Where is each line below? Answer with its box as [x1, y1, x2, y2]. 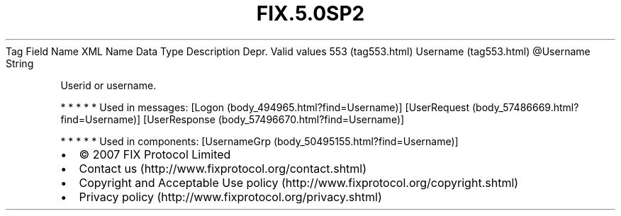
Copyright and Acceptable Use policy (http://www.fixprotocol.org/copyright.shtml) [79, 175, 519, 190]
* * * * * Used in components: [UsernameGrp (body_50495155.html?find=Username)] [60, 135, 459, 147]
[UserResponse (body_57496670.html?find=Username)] [143, 113, 405, 125]
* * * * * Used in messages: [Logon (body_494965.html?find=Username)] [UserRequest [60, 101, 470, 113]
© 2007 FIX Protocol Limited [79, 147, 231, 161]
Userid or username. [60, 79, 157, 91]
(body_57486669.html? [471, 101, 579, 113]
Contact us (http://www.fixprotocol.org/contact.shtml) [79, 161, 367, 176]
